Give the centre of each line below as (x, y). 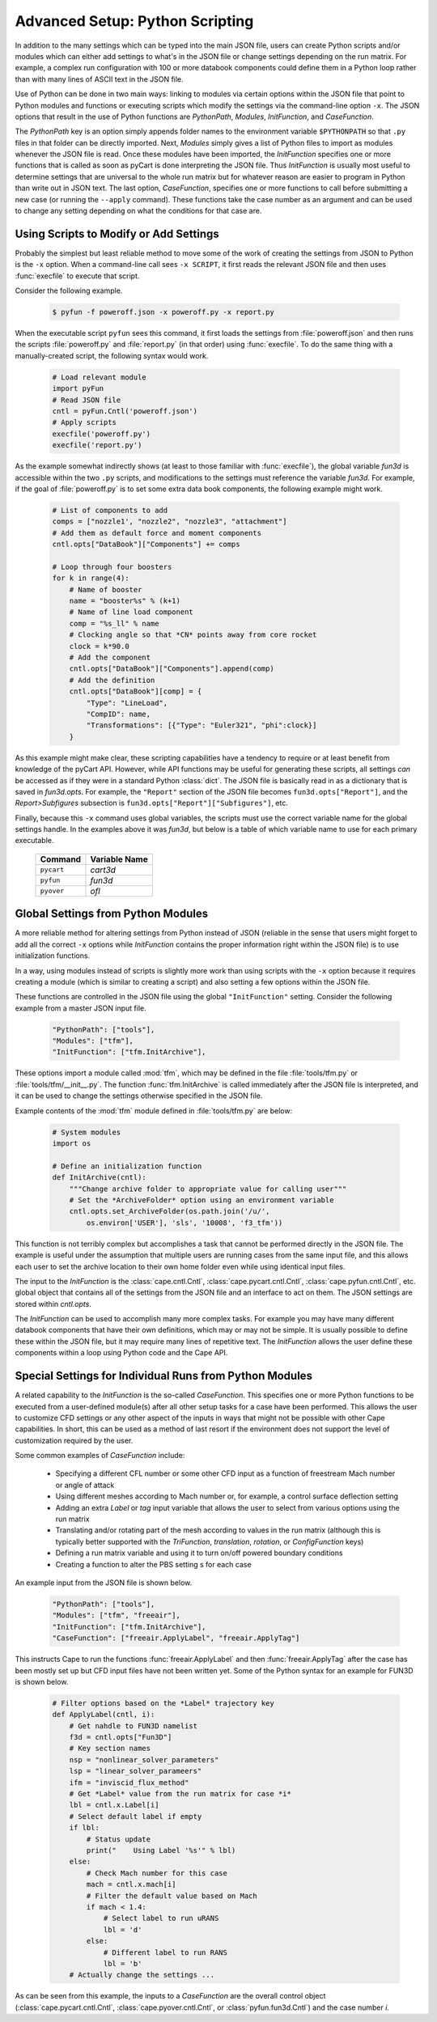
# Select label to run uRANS (161, 1918)
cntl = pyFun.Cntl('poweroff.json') (125, 411)
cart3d (103, 870)
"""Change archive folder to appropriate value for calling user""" (208, 1189)
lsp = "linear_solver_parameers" (136, 1771)
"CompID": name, (119, 714)
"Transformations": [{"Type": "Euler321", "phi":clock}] (202, 725)
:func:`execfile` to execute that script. (77, 276)
